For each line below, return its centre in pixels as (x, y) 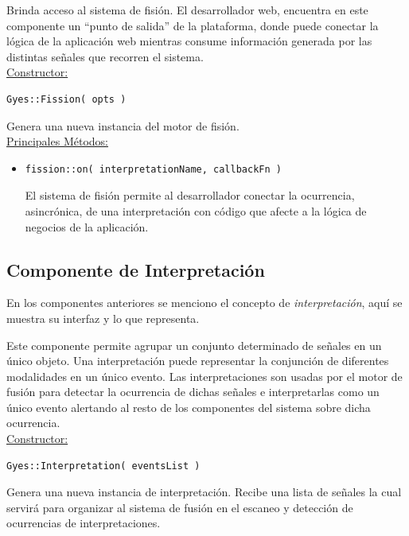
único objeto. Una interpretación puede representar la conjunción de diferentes (198, 361)
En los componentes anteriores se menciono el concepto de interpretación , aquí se (204, 303)
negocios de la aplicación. (87, 226)
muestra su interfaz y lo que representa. (103, 318)
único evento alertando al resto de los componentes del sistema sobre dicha (189, 407)
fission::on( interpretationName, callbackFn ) (153, 169)
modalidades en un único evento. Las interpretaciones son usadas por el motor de (204, 376)
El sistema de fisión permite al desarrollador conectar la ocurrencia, (190, 195)
